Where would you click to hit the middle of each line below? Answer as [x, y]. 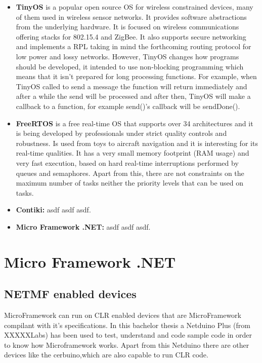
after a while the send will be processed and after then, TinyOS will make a [133, 96]
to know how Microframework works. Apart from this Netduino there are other [127, 344]
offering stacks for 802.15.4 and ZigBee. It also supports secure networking [131, 36]
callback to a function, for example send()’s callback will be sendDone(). [128, 106]
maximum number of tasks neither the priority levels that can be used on [130, 183]
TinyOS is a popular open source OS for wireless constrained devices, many [135, 7]
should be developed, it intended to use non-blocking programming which [130, 66]
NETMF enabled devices [70, 294]
